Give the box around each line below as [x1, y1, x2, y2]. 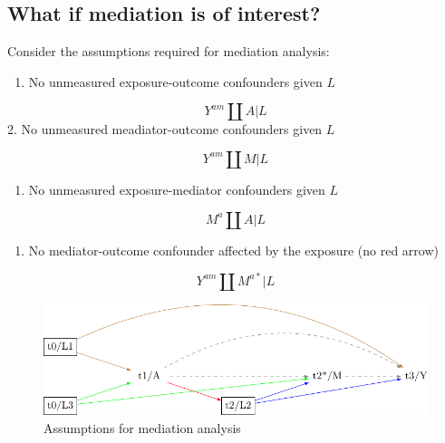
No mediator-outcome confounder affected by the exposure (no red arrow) [28, 240, 439, 259]
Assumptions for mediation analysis [44, 418, 241, 437]
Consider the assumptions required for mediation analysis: [7, 42, 330, 61]
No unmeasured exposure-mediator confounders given [28, 179, 325, 198]
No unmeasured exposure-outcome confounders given [28, 72, 323, 91]
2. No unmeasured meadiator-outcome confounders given [7, 120, 323, 139]
